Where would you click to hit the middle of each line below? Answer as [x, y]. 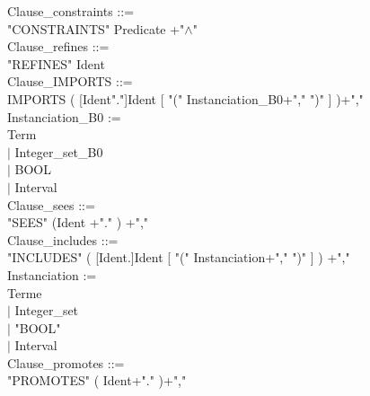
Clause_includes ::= [63, 239]
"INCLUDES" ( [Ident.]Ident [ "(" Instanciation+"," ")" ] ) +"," [179, 257]
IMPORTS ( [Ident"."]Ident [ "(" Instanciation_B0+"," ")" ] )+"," [185, 98]
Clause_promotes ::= [66, 362]
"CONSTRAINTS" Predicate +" [96, 28]
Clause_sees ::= [51, 204]
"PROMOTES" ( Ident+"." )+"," [97, 380]
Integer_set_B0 [59, 151]
